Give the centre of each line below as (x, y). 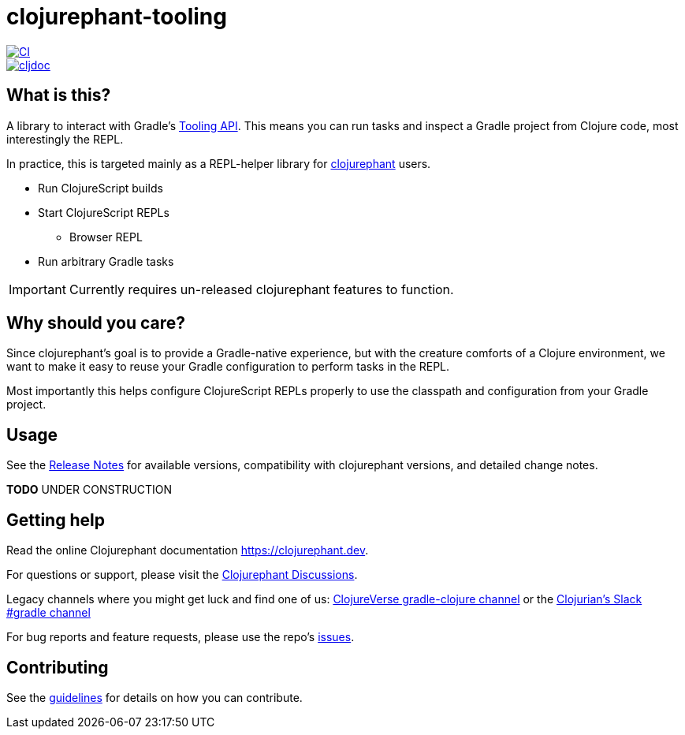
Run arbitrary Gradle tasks (106, 261)
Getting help (56, 520)
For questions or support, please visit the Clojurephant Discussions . (182, 575)
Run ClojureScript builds (101, 188)
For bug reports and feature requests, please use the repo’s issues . (181, 637)
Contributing (58, 667)
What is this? (59, 95)
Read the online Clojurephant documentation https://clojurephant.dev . (188, 550)
